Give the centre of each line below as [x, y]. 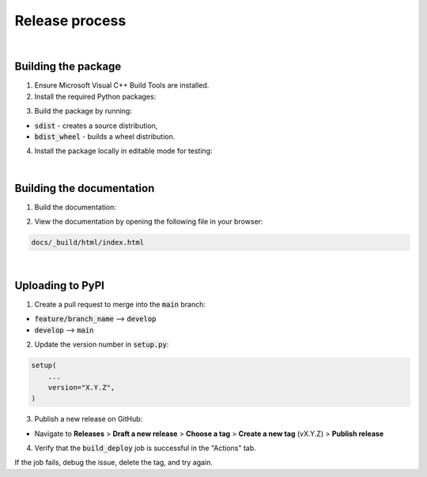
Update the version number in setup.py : [102, 344]
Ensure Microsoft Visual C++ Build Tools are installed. [122, 85]
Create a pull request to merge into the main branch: [120, 304]
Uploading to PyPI [59, 285]
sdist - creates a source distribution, [96, 126]
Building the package [68, 67]
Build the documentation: [75, 207]
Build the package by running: [83, 111]
